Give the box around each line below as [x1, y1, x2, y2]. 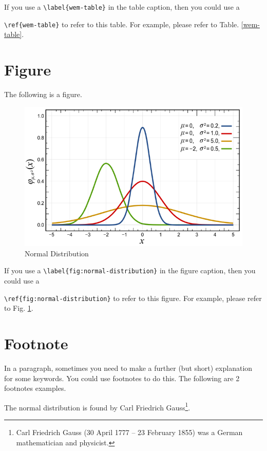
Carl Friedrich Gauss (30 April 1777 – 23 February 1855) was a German [16, 426, 243, 437]
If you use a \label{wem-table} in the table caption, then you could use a [4, 2, 240, 12]
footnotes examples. [4, 383, 66, 393]
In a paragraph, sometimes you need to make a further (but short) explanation [4, 362, 253, 373]
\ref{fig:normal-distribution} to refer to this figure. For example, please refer [4, 292, 262, 303]
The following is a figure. [4, 89, 82, 100]
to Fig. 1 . [4, 303, 33, 313]
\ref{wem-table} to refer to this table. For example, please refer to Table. [4, 18, 239, 29]
